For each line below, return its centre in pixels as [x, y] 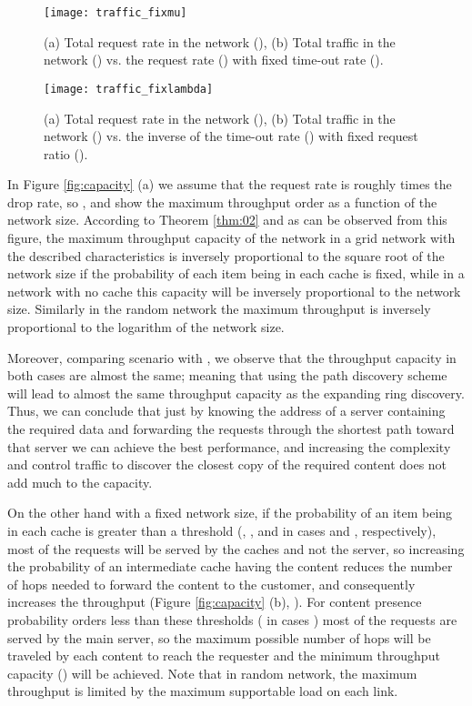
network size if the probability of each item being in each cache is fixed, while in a [236, 273]
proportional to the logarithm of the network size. [146, 327]
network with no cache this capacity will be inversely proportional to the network [234, 291]
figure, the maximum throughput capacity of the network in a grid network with [231, 238]
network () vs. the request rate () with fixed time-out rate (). [214, 60]
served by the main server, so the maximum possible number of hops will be [219, 637]
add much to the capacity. [80, 482]
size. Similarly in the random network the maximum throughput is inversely [219, 309]
